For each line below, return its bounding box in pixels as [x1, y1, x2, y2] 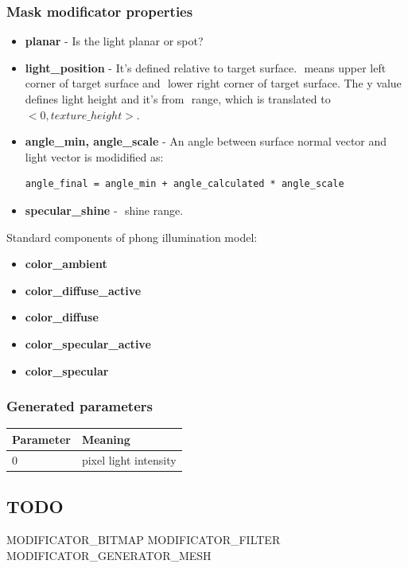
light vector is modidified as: [25, 148, 164, 165]
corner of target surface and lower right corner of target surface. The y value [25, 75, 402, 91]
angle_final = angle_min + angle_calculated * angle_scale [25, 178, 344, 190]
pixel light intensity [81, 451, 177, 468]
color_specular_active [25, 335, 151, 352]
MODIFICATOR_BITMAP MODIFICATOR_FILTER [6, 531, 281, 547]
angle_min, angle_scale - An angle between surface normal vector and [25, 133, 387, 150]
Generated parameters [6, 396, 153, 416]
